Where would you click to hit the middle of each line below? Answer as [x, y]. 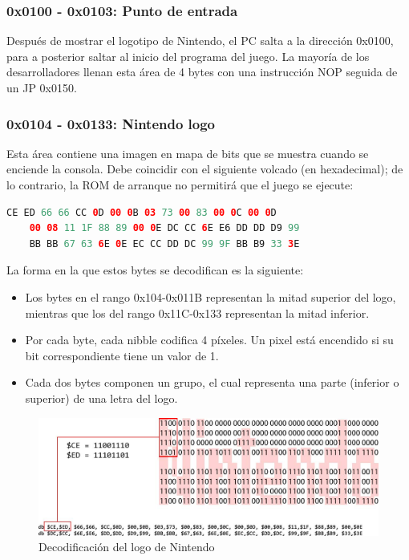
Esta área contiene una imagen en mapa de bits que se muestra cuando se [188, 153]
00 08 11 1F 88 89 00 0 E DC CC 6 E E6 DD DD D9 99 [164, 228]
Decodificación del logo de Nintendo [127, 547]
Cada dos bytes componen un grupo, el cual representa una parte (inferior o [212, 382]
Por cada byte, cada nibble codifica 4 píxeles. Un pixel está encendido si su [209, 340]
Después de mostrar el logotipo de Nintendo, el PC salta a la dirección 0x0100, [200, 41]
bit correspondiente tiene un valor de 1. [122, 355]
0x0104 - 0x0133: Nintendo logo [111, 123]
